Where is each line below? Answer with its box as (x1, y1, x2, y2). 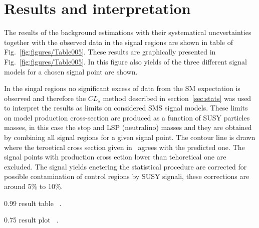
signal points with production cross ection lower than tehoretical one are (4, 151, 226, 162)
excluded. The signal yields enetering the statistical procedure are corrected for (4, 161, 247, 171)
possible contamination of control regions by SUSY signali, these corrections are (4, 171, 249, 181)
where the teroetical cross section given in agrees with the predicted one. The (4, 141, 245, 152)
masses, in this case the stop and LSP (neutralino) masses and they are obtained (4, 122, 252, 132)
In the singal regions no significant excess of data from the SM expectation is (4, 83, 240, 93)
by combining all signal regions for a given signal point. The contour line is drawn (4, 132, 255, 142)
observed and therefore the (4, 92, 86, 103)
